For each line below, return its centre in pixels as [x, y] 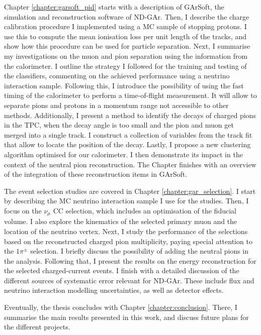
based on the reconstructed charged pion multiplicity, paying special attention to [128, 241]
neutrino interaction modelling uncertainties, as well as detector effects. [114, 290]
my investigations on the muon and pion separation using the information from [126, 55]
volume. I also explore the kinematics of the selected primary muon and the [121, 221]
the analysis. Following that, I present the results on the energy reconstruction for [130, 260]
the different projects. [37, 327]
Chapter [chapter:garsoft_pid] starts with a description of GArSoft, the [114, 7]
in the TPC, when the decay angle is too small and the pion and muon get [119, 125]
